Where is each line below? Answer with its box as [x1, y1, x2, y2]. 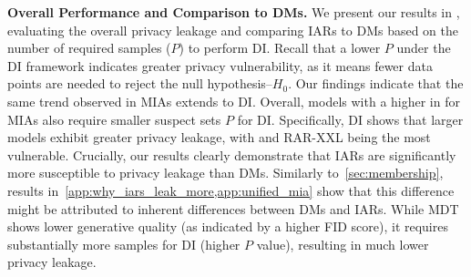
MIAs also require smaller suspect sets [7, 109, 221, 128]
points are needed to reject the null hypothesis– [7, 74, 272, 93]
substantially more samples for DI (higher [7, 234, 241, 253]
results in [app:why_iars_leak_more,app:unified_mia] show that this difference [7, 180, 455, 200]
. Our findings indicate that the [288, 74, 464, 93]
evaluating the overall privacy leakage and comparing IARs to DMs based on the [7, 20, 458, 39]
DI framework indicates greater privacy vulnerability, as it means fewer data [7, 56, 433, 75]
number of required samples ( [7, 38, 171, 57]
